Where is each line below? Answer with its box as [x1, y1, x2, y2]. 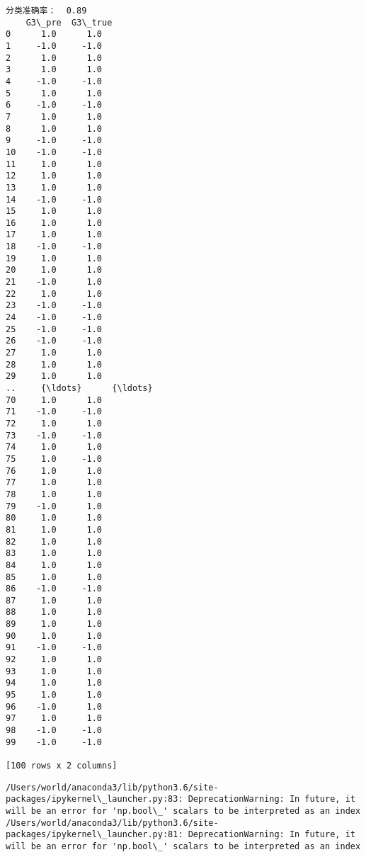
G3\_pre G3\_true [25, 17, 113, 28]
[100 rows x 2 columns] [6, 761, 118, 771]
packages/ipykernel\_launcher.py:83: [6, 794, 183, 805]
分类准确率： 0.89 [6, 6, 87, 16]
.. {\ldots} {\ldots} [6, 383, 153, 393]
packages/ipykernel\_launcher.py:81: [6, 829, 183, 840]
